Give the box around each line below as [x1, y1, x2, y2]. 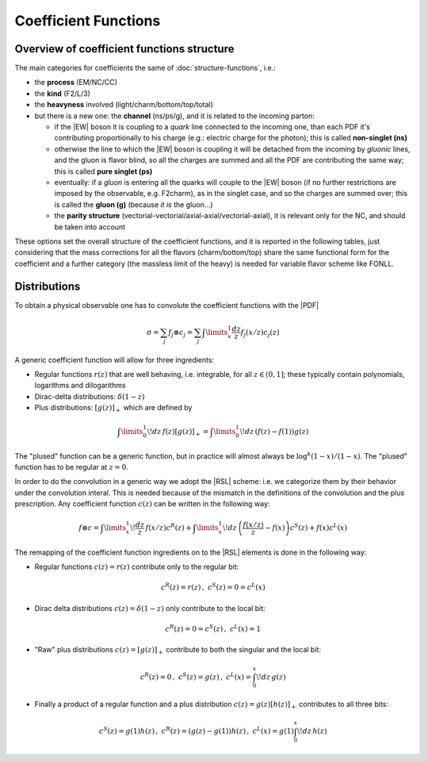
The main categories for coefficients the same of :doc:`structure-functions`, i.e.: [14, 63, 277, 73]
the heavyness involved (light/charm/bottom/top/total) [34, 100, 214, 110]
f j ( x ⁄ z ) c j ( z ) [240, 328, 280, 339]
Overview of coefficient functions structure [14, 42, 235, 56]
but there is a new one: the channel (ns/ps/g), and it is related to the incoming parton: [34, 111, 315, 121]
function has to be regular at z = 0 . [14, 463, 128, 472]
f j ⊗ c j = [168, 328, 193, 339]
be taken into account [54, 222, 126, 232]
